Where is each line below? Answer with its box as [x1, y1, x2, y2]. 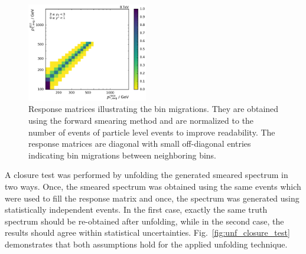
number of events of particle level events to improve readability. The [28, 126, 275, 138]
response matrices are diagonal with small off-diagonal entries [28, 137, 251, 150]
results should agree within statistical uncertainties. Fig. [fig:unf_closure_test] [5, 226, 290, 239]
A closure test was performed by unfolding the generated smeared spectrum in [5, 169, 288, 181]
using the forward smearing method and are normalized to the [28, 114, 254, 127]
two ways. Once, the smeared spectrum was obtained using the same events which [5, 180, 301, 192]
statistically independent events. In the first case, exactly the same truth [5, 203, 268, 216]
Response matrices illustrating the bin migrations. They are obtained [28, 103, 279, 115]
